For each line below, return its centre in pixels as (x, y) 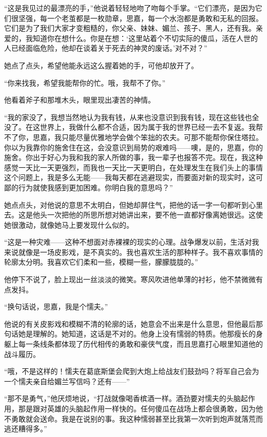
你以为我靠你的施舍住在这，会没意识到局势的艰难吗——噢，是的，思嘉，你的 (133, 147)
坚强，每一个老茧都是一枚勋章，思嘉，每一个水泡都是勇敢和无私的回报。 (140, 18)
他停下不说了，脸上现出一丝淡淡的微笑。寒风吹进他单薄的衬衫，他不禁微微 (130, 279)
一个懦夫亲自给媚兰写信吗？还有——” (67, 381)
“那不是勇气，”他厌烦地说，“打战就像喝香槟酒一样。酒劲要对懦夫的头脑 (122, 398)
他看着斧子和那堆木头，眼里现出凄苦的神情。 (80, 100)
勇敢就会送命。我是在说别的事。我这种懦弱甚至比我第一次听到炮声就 (126, 418)
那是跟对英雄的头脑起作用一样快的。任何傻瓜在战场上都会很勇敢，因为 (137, 408)
